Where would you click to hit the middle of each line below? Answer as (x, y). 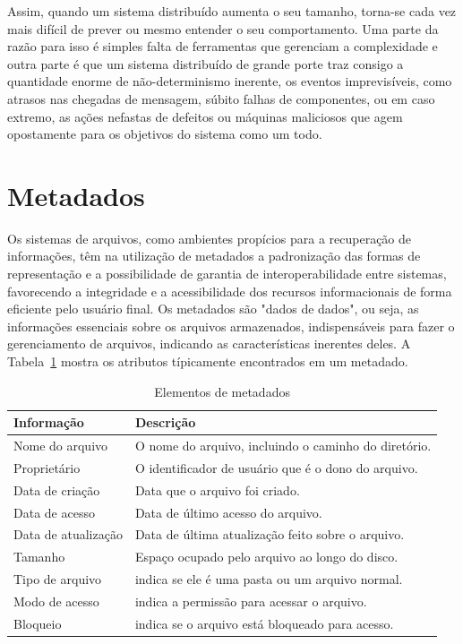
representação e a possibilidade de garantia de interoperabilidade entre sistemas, (227, 274)
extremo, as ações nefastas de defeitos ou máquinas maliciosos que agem (205, 116)
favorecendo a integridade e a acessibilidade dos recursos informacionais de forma (230, 291)
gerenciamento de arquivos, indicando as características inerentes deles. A (209, 343)
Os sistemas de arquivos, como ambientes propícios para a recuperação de (210, 238)
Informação (49, 422)
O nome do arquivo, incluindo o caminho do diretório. (283, 446)
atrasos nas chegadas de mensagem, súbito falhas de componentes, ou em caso (221, 98)
